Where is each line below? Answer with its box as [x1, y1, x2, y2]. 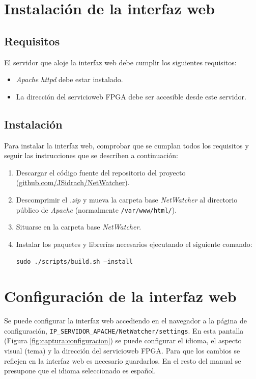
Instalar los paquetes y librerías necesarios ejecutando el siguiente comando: [16, 238, 252, 249]
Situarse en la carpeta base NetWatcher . [16, 221, 141, 232]
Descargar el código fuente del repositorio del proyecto [16, 167, 186, 178]
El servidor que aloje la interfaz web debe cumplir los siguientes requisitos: [4, 57, 237, 67]
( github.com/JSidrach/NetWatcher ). [16, 177, 130, 188]
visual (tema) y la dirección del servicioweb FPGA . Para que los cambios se [4, 345, 240, 356]
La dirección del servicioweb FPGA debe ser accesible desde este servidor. [16, 91, 246, 102]
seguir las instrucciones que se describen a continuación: [4, 150, 179, 161]
